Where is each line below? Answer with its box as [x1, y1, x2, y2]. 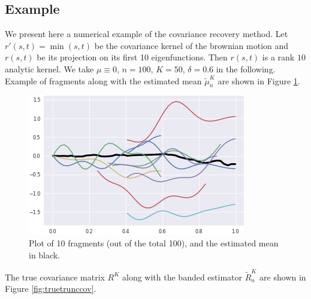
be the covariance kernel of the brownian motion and [94, 39, 289, 51]
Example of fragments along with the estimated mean [5, 74, 202, 87]
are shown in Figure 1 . [218, 74, 300, 87]
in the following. [216, 62, 276, 75]
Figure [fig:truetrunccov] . [5, 282, 96, 295]
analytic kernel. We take [5, 62, 94, 75]
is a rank [262, 51, 295, 63]
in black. [29, 248, 61, 261]
